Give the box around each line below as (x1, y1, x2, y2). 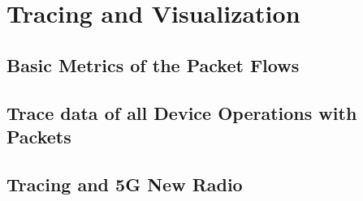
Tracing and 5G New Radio (6, 171, 243, 196)
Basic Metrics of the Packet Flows (6, 52, 300, 77)
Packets (6, 123, 71, 148)
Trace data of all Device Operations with (6, 100, 357, 125)
